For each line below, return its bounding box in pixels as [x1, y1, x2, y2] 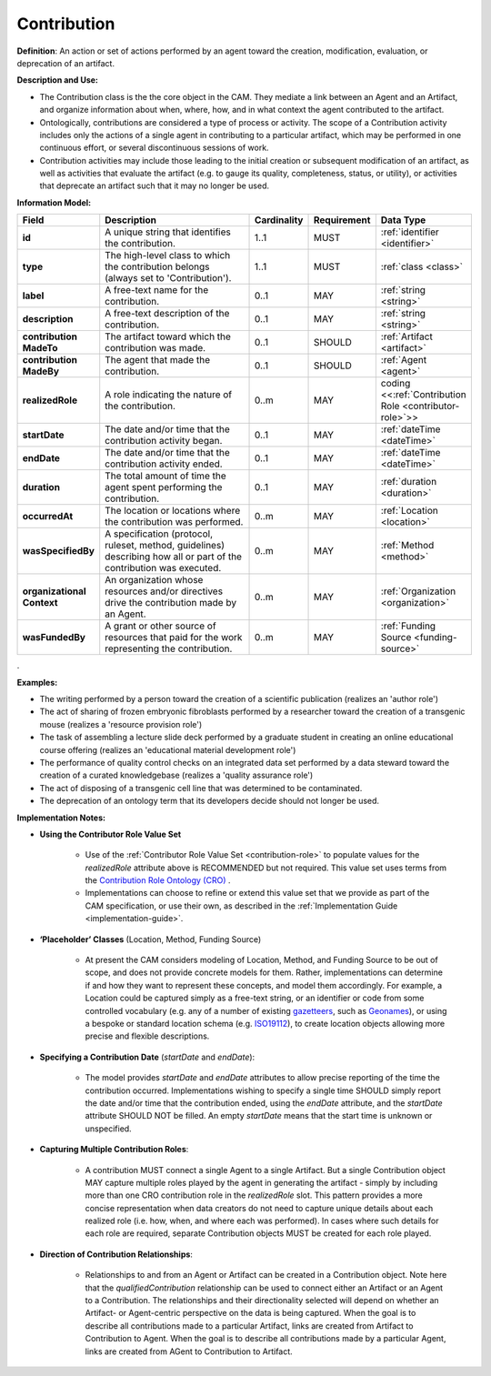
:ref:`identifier [380, 226, 440, 238]
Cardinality [255, 214, 304, 226]
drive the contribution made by [105, 597, 236, 609]
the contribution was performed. [105, 516, 244, 528]
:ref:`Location [380, 505, 438, 517]
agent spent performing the [105, 481, 223, 494]
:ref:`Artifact [380, 330, 434, 343]
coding [380, 377, 411, 390]
